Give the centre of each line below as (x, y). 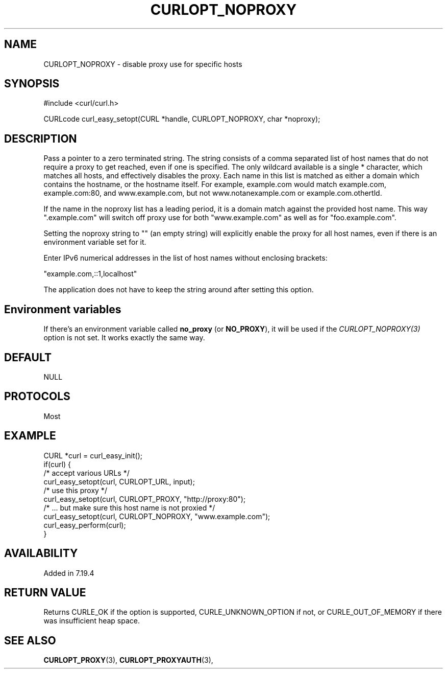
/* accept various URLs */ (86, 473)
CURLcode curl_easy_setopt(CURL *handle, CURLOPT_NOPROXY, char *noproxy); (182, 119)
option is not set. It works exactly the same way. (124, 338)
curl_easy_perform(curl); (85, 525)
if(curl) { (57, 464)
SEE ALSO (30, 640)
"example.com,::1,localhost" (90, 274)
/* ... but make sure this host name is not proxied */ (129, 507)
